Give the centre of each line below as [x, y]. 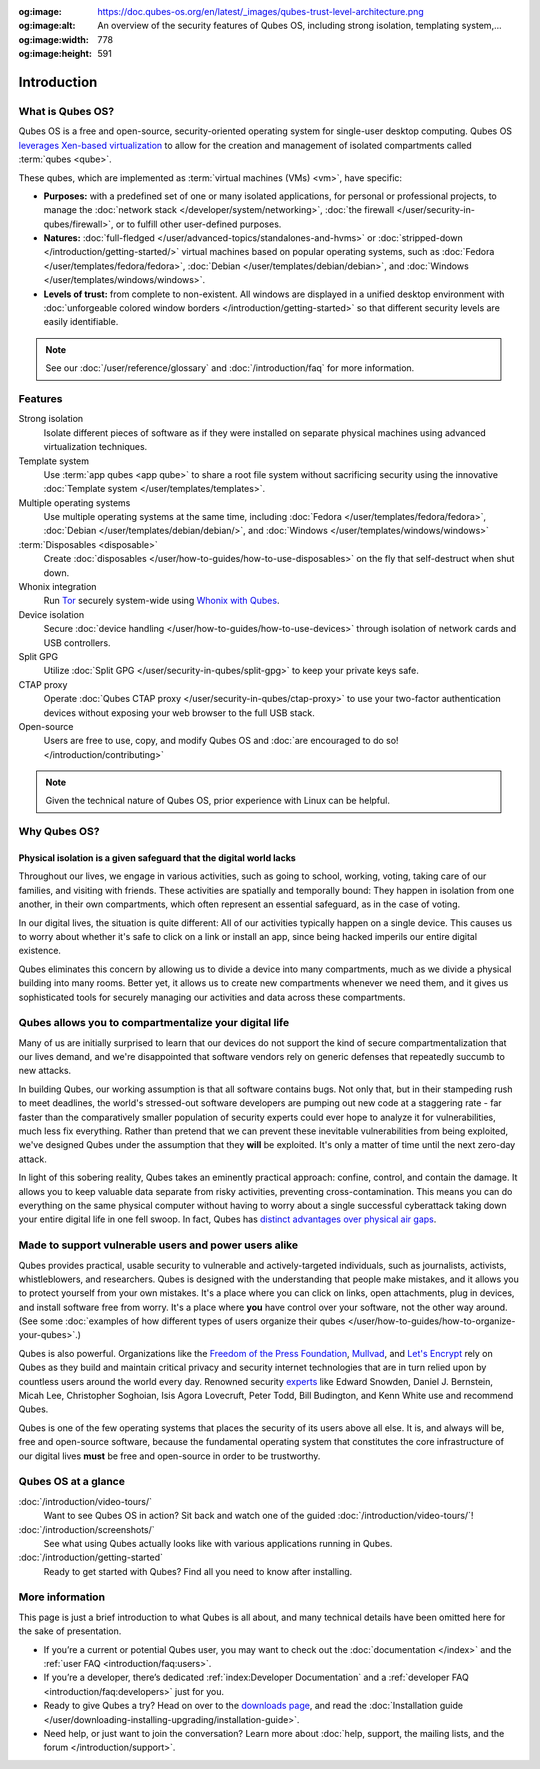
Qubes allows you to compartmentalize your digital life [154, 1023]
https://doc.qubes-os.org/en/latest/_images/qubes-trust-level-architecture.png [260, 11]
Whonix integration [57, 587]
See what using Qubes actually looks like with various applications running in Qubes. [218, 1543]
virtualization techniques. [95, 447]
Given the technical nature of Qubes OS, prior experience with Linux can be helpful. [217, 801]
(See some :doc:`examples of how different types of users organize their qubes [182, 1321]
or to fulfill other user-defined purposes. [198, 224]
